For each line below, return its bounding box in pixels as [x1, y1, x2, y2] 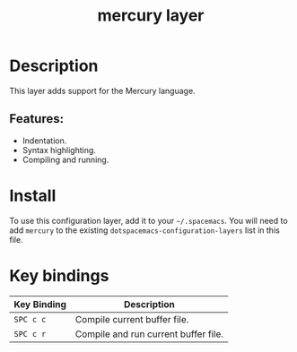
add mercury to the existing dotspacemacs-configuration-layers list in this [9, 225, 280, 236]
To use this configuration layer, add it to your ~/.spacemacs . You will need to [9, 215, 289, 226]
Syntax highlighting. [22, 144, 97, 155]
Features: [9, 111, 65, 126]
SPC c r [13, 329, 47, 339]
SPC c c [13, 314, 47, 324]
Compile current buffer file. [74, 313, 189, 325]
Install [9, 185, 57, 206]
